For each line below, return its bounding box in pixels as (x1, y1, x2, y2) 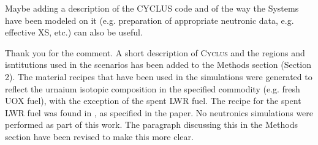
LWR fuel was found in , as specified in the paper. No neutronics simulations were (5, 106, 314, 119)
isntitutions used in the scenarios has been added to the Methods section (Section (5, 58, 311, 71)
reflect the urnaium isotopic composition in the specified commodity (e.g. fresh (5, 82, 300, 95)
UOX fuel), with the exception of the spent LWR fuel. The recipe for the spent (5, 94, 301, 107)
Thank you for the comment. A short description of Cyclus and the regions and (5, 46, 305, 59)
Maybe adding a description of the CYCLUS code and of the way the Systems (5, 2, 299, 14)
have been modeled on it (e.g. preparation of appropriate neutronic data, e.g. (5, 13, 294, 26)
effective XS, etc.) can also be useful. (5, 26, 143, 39)
